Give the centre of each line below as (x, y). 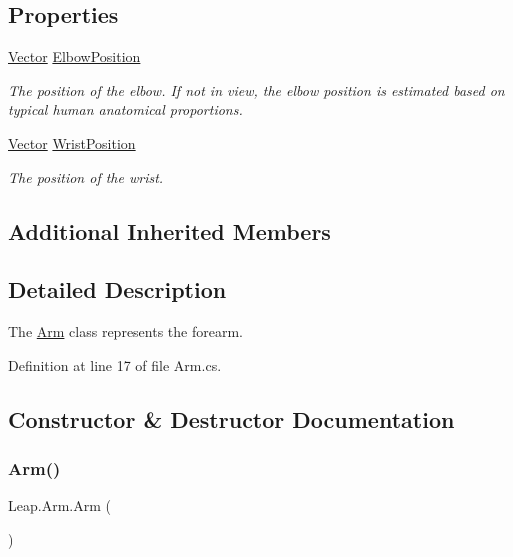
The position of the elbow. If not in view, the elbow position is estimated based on (256, 89)
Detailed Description (117, 289)
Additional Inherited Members (169, 230)
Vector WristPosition (72, 142)
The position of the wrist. (86, 176)
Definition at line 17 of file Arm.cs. (115, 364)
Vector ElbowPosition (74, 56)
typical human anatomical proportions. (125, 109)
